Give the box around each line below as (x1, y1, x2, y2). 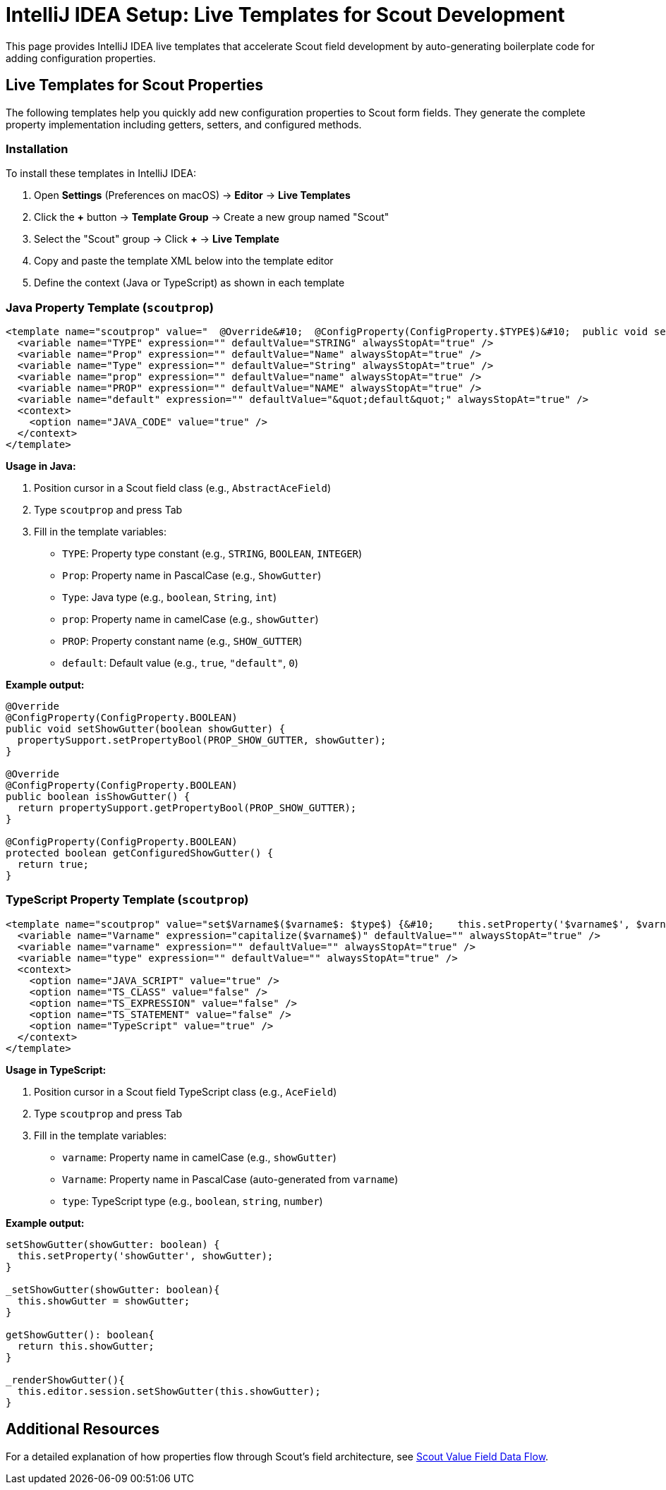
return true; (17, 859, 90, 871)
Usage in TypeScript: (6, 1063, 107, 1076)
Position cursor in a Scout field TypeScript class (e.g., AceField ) (34, 1085, 337, 1098)
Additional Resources (6, 1420, 159, 1438)
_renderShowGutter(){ (6, 1374, 125, 1386)
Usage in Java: (6, 460, 76, 473)
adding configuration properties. (6, 52, 156, 64)
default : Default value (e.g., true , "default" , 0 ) (62, 657, 298, 670)
